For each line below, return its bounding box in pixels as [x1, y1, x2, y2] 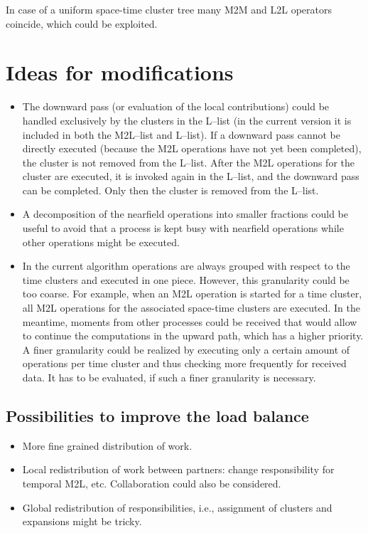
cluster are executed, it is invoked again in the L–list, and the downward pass [22, 169, 359, 184]
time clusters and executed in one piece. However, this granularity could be [22, 272, 350, 287]
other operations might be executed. [22, 234, 180, 249]
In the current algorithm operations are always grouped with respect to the [22, 258, 350, 273]
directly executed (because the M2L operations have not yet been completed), [22, 141, 362, 156]
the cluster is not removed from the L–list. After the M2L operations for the [22, 154, 355, 169]
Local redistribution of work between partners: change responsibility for [22, 462, 335, 477]
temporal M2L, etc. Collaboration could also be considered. [22, 475, 281, 490]
